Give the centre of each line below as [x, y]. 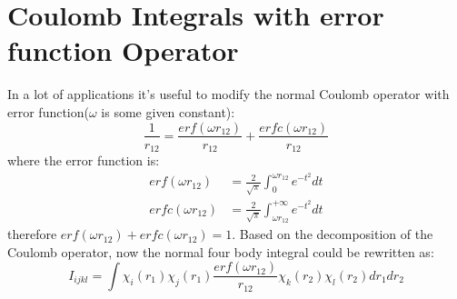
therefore [32, 234]
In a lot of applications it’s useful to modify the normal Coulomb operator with [228, 94]
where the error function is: [84, 160]
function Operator [123, 50]
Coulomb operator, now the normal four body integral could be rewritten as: [221, 251]
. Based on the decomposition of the [333, 234]
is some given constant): [168, 111]
